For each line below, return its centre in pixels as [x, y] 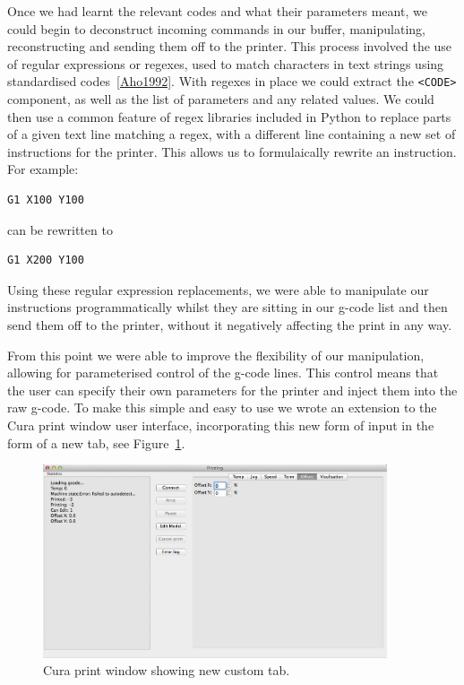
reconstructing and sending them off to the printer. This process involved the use [230, 46]
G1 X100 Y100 [46, 200]
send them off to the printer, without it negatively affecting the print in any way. [230, 324]
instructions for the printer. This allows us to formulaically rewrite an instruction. [232, 151]
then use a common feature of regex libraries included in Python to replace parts [229, 116]
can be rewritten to [60, 229]
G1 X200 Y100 [46, 260]
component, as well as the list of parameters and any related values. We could [221, 99]
